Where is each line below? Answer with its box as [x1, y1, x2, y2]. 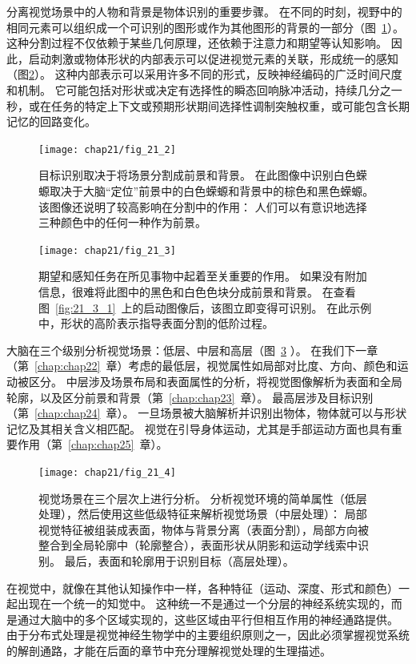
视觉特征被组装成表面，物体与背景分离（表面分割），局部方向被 [38, 521, 369, 537]
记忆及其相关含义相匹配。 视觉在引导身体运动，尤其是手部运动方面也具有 [6, 420, 391, 437]
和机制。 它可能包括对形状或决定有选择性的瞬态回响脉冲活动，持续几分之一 [6, 81, 402, 98]
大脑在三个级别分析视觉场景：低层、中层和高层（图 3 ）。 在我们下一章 [6, 341, 378, 358]
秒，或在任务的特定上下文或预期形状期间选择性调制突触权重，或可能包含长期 [6, 97, 410, 114]
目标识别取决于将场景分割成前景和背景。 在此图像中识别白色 [38, 167, 356, 183]
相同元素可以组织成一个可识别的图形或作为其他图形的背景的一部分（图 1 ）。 [6, 18, 404, 35]
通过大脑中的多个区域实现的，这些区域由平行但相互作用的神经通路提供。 [17, 610, 398, 627]
